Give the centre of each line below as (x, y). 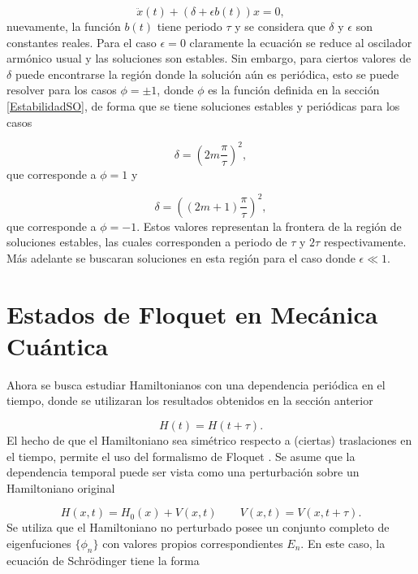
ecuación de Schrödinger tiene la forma (103, 560)
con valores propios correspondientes (193, 543)
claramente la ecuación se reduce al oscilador (301, 42)
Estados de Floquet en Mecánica (192, 313)
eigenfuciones (39, 543)
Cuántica (58, 345)
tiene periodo (190, 26)
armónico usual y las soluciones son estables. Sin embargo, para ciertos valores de (209, 58)
